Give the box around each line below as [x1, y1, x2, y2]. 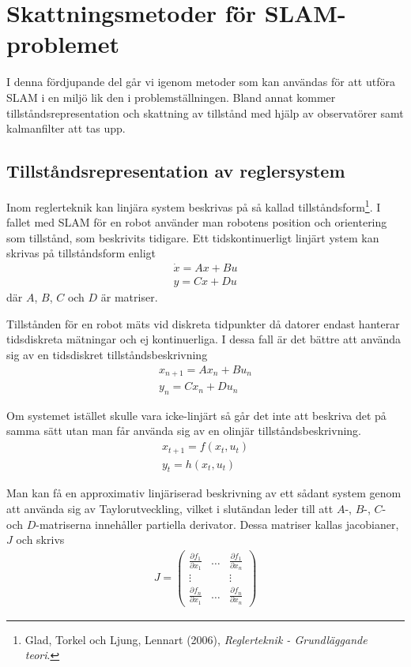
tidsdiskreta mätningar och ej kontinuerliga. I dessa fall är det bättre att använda [6, 331, 402, 347]
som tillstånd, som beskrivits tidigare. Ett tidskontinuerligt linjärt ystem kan [6, 229, 379, 245]
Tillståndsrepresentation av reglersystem [6, 159, 345, 183]
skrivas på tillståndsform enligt [6, 245, 156, 261]
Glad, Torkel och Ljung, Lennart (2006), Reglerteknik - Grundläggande [25, 631, 368, 647]
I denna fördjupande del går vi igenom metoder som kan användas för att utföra [6, 73, 395, 90]
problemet [6, 28, 119, 60]
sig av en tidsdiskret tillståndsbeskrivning [6, 346, 208, 362]
